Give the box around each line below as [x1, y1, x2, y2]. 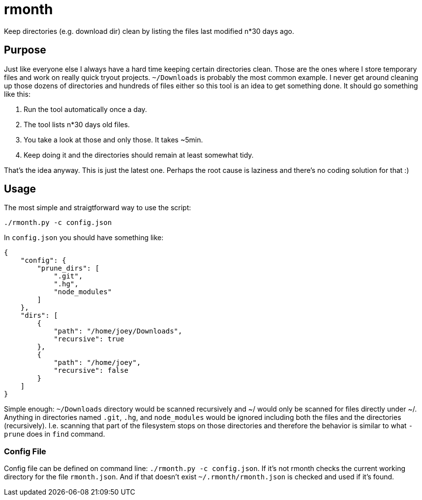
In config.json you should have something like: [4, 233, 164, 242]
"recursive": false [54, 366, 128, 375]
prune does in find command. [4, 430, 105, 439]
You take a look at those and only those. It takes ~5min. [24, 135, 203, 144]
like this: [4, 89, 30, 98]
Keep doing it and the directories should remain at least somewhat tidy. [24, 150, 254, 159]
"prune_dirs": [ [37, 264, 99, 273]
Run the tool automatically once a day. [24, 105, 147, 113]
